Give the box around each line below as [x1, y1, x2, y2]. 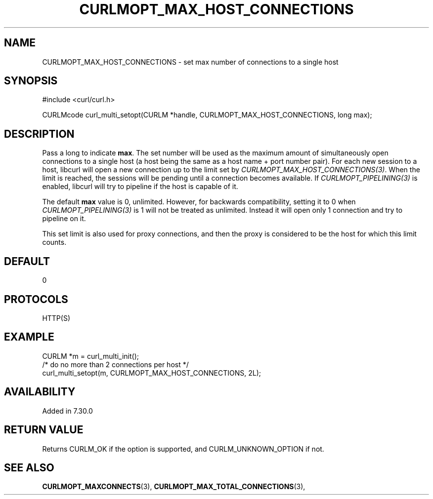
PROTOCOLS [4, 293, 68, 306]
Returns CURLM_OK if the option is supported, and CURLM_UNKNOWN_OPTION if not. [42, 444, 324, 453]
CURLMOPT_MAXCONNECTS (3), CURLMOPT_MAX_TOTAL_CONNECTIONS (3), [42, 482, 305, 491]
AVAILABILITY [4, 385, 76, 398]
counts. [42, 238, 67, 247]
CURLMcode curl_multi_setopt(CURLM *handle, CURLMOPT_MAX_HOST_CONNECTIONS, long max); [42, 111, 372, 119]
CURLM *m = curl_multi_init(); [42, 351, 139, 360]
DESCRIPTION [4, 127, 75, 140]
